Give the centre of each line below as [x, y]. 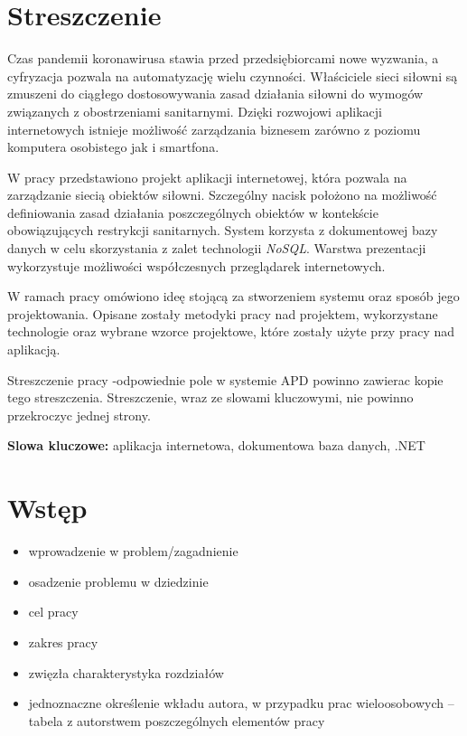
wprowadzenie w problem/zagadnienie [133, 551]
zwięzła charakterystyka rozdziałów [126, 672]
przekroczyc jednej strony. [79, 415]
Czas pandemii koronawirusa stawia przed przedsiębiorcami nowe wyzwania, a [223, 58]
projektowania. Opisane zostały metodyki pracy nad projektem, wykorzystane [223, 313]
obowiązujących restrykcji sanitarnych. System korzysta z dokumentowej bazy [223, 230]
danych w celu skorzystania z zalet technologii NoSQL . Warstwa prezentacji [217, 248]
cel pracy [53, 612]
